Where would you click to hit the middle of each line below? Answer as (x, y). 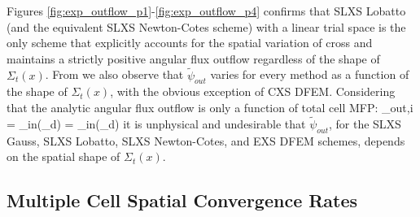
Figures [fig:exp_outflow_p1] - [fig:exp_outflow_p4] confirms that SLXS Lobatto (206, 11)
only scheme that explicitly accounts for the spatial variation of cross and (190, 43)
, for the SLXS (365, 123)
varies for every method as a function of (310, 74)
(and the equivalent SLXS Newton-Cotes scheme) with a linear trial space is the (206, 26)
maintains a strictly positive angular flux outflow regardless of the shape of (193, 58)
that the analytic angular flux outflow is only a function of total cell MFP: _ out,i (210, 107)
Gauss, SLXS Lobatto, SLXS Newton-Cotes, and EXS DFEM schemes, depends (206, 140)
